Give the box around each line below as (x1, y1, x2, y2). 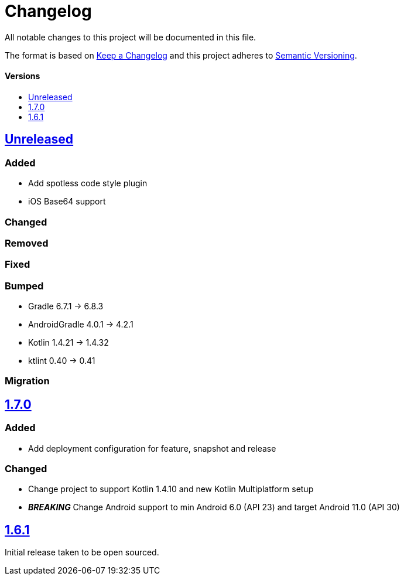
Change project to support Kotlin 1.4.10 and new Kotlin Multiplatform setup (28, 484, 314, 494)
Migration (5, 375, 50, 387)
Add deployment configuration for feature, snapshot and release (28, 443, 276, 453)
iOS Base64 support (28, 196, 106, 207)
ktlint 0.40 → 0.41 (28, 356, 95, 366)
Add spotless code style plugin (28, 178, 148, 189)
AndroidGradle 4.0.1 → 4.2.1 (28, 319, 133, 330)
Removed (5, 237, 49, 249)
